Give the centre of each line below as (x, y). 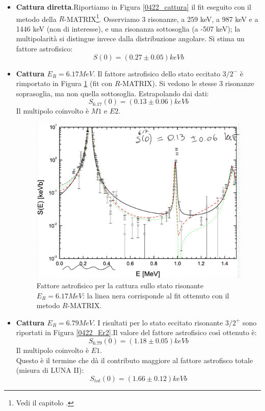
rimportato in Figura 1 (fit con (64, 83)
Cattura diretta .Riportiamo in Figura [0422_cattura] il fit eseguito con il (134, 7)
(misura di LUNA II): (50, 370)
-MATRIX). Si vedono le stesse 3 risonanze (187, 83)
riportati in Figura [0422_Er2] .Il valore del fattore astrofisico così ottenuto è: (136, 332)
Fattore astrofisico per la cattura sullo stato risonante (120, 285)
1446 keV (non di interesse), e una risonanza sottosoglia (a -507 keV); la (128, 28)
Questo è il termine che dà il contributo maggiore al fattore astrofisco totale (135, 360)
